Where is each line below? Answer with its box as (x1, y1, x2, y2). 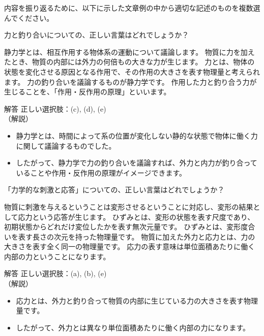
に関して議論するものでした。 (16, 140, 116, 151)
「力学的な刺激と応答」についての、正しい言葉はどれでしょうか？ (4, 184, 225, 195)
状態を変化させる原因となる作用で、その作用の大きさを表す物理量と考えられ (4, 66, 260, 77)
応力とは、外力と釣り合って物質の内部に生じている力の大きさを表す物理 (16, 295, 258, 306)
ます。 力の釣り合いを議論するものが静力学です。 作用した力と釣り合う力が (4, 76, 257, 87)
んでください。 (4, 12, 54, 23)
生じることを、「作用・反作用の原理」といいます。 (4, 86, 171, 97)
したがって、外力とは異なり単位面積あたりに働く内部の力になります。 (16, 322, 250, 332)
